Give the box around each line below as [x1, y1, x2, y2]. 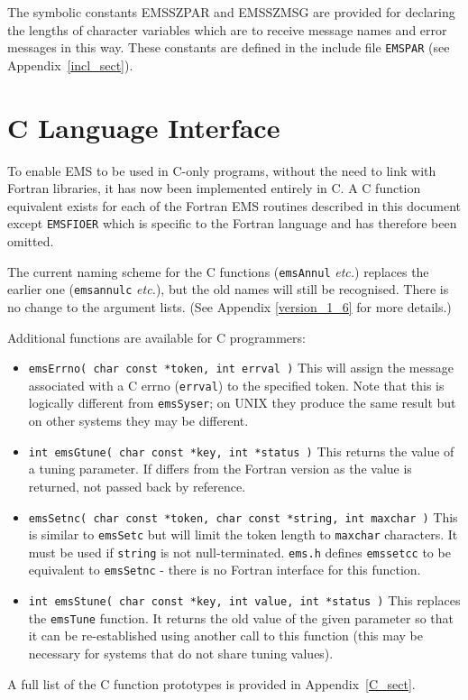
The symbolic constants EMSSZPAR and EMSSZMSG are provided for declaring [7, 3, 455, 21]
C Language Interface [7, 108, 280, 145]
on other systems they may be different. [28, 411, 249, 430]
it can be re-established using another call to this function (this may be [28, 626, 423, 645]
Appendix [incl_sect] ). [7, 55, 133, 74]
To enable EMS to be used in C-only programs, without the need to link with [7, 161, 436, 180]
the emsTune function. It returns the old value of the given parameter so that [28, 608, 454, 627]
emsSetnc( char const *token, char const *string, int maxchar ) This [28, 507, 458, 526]
